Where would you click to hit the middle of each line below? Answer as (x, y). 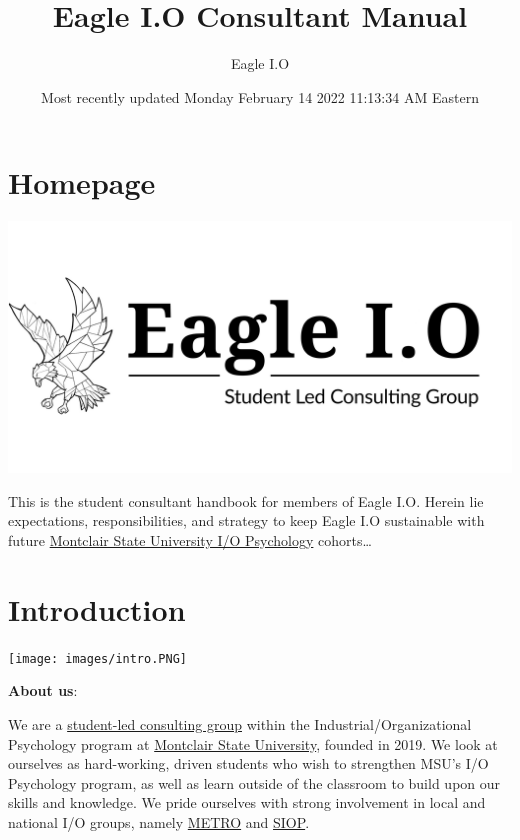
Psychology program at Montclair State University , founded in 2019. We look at (253, 743)
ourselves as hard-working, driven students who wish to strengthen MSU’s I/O (248, 763)
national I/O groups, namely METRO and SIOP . (159, 821)
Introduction (97, 608)
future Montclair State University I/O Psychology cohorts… (190, 540)
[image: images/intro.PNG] (97, 658)
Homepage (82, 182)
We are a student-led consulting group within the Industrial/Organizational (240, 724)
